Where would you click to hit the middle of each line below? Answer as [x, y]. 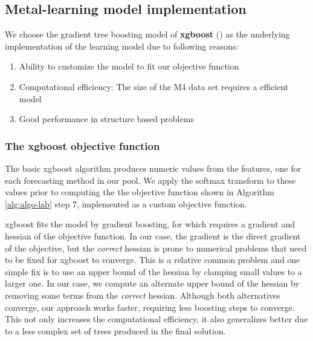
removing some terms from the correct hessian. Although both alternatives [143, 295]
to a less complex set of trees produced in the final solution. [115, 330]
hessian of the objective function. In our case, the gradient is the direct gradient [153, 235]
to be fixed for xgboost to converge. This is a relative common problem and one [153, 260]
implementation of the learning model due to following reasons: [122, 46]
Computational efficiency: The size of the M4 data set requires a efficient [154, 86]
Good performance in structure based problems [106, 119]
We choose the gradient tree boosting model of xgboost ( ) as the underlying [147, 34]
